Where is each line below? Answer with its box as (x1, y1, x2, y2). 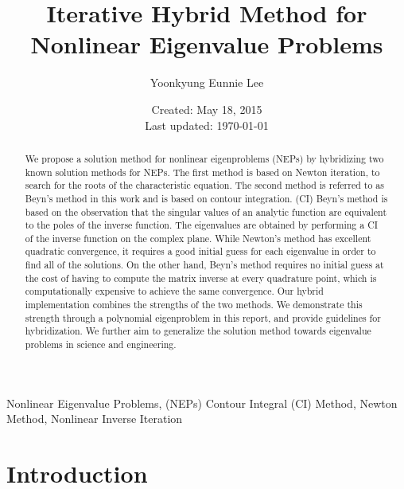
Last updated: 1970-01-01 (145, 116, 269, 133)
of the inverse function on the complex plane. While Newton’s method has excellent (25, 231, 371, 244)
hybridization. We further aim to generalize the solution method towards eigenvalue (25, 324, 371, 338)
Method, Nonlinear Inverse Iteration (6, 410, 183, 427)
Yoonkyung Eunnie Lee (150, 74, 264, 91)
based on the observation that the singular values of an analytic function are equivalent (25, 205, 387, 218)
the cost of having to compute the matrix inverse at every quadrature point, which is (25, 271, 377, 284)
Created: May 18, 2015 (151, 100, 262, 117)
